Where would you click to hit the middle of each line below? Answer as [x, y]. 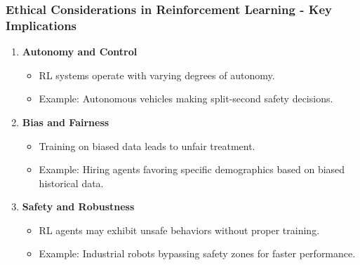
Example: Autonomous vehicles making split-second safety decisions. [186, 98]
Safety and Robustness [78, 206]
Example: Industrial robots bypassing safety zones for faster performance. [197, 253]
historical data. [71, 183]
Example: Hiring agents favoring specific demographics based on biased [192, 169]
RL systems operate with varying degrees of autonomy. [157, 75]
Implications [41, 25]
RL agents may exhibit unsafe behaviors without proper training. [179, 230]
